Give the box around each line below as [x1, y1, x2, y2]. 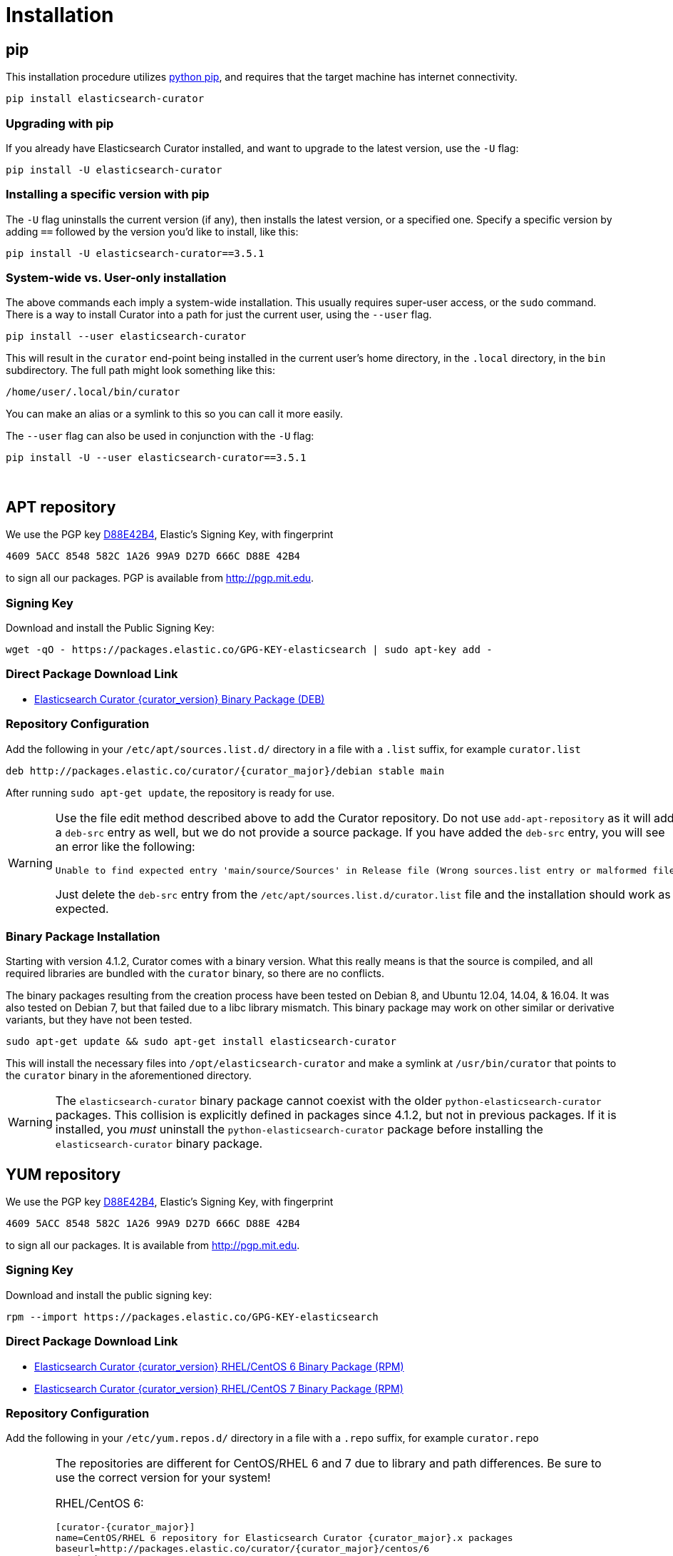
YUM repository [6, 1165, 121, 1183]
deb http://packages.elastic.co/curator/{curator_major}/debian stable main [6, 764, 445, 777]
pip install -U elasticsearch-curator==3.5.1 [6, 247, 264, 259]
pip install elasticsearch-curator [6, 93, 205, 105]
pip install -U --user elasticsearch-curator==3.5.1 [6, 452, 307, 464]
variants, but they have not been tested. [6, 1014, 192, 1026]
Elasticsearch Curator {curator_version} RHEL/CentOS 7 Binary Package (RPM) [34, 1382, 404, 1395]
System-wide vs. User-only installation [6, 271, 227, 286]
